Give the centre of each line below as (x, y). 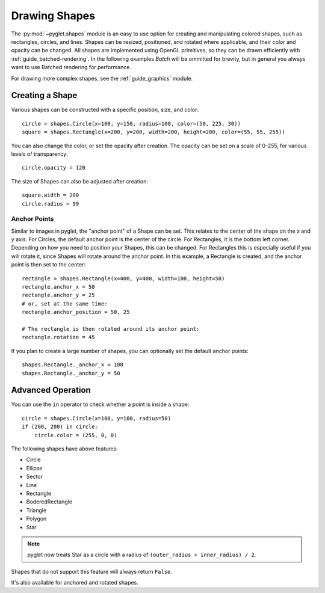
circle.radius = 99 (51, 204)
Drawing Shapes (53, 16)
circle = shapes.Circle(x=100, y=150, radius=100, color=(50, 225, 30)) (131, 124)
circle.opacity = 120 (54, 168)
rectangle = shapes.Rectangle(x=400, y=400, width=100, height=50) (123, 278)
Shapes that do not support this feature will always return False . (92, 571)
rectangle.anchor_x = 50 (58, 287)
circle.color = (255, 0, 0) (76, 435)
